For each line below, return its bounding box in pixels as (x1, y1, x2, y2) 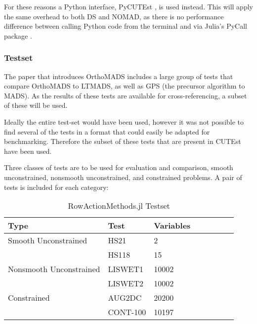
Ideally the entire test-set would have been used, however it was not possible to (4, 116, 244, 127)
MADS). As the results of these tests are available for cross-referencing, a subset (4, 90, 247, 100)
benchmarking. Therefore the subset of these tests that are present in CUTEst (4, 136, 241, 146)
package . (4, 30, 32, 41)
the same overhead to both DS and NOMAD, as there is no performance (4, 11, 224, 21)
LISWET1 (108, 263, 144, 275)
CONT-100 (108, 306, 146, 318)
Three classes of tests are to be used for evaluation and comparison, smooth (4, 162, 233, 173)
